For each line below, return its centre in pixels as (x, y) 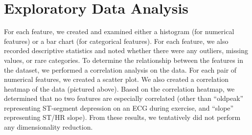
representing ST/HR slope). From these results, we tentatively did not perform (122, 117)
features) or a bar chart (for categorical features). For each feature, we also (116, 41)
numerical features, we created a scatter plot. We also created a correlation (116, 79)
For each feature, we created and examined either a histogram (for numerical (119, 31)
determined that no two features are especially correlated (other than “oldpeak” (124, 98)
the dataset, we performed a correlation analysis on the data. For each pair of (120, 69)
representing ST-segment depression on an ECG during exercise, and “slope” (119, 107)
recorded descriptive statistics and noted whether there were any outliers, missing (126, 50)
